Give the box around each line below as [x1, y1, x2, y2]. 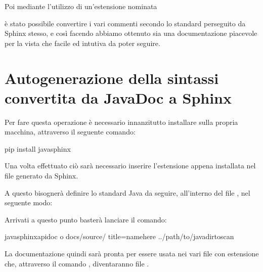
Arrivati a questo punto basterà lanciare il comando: [5, 214, 167, 224]
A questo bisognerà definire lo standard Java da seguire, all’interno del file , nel [5, 187, 250, 198]
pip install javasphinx [5, 143, 71, 154]
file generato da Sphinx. [5, 170, 78, 181]
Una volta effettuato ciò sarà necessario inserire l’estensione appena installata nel [5, 160, 256, 171]
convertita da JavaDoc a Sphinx [5, 87, 232, 108]
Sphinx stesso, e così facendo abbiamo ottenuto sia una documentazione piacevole [5, 28, 257, 38]
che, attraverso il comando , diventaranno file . [5, 258, 149, 268]
